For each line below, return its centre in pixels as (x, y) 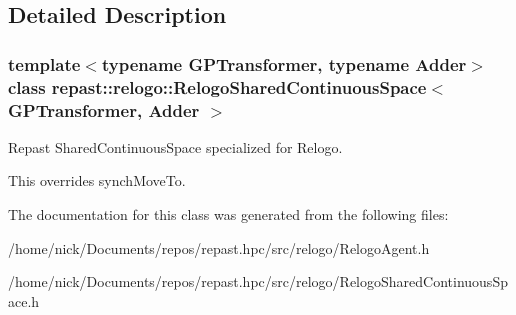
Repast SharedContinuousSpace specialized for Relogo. (175, 146)
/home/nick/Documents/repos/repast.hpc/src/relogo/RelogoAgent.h (219, 247)
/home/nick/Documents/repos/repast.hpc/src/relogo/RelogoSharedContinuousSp (258, 281)
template (44, 63)
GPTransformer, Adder (104, 109)
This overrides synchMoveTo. (97, 180)
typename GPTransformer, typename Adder (284, 63)
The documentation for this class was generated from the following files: (228, 214)
